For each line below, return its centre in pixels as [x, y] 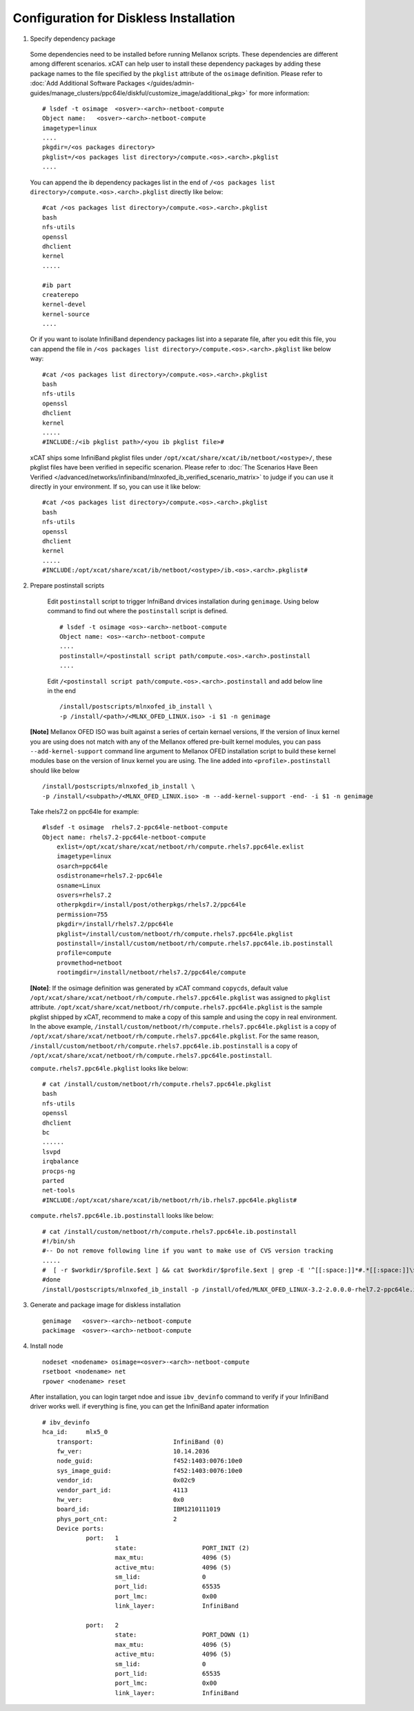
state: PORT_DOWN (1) [182, 1635]
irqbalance [61, 1161]
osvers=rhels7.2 [84, 895]
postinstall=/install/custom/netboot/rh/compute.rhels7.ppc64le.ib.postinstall [195, 943]
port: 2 [102, 1625]
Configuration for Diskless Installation [124, 18]
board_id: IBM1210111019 [138, 1509]
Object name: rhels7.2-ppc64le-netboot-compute [124, 837]
